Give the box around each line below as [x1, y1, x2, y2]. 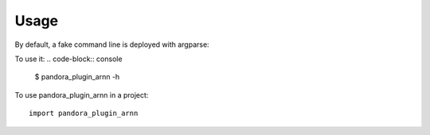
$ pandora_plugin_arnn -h [34, 72, 120, 82]
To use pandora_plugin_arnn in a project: [14, 90, 149, 99]
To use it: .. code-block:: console [14, 54, 123, 64]
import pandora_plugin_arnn [29, 109, 139, 118]
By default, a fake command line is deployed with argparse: [14, 40, 210, 49]
